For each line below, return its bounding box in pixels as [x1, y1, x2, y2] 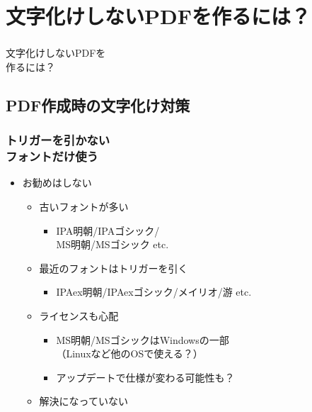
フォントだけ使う [6, 147, 98, 165]
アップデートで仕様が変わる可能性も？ [56, 369, 235, 384]
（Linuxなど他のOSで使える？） [56, 346, 203, 361]
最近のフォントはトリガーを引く [39, 260, 188, 275]
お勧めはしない [22, 175, 92, 190]
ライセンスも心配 [39, 308, 119, 323]
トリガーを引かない [6, 131, 110, 149]
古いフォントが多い [39, 199, 129, 213]
